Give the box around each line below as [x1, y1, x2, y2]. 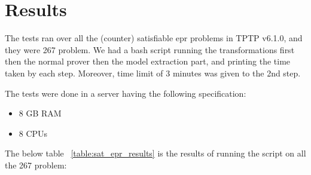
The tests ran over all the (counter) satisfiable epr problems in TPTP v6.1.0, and [5, 32, 303, 44]
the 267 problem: [5, 158, 67, 171]
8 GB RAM [19, 107, 62, 119]
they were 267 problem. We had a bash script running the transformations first [5, 43, 295, 56]
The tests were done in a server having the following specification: [5, 87, 246, 99]
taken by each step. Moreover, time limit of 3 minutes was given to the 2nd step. [5, 66, 301, 79]
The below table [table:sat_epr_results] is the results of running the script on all [5, 147, 306, 159]
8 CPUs [19, 127, 48, 139]
